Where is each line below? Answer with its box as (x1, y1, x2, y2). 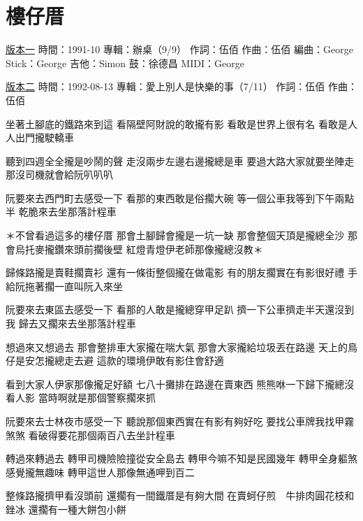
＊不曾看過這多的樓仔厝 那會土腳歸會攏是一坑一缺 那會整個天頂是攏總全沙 (6, 228, 345, 243)
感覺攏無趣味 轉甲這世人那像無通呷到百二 (6, 464, 195, 479)
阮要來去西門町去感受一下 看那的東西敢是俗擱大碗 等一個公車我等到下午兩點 (6, 190, 355, 205)
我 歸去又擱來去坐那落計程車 (6, 316, 136, 331)
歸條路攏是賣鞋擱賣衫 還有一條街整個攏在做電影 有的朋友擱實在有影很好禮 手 (6, 265, 357, 280)
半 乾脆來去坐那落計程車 (6, 204, 117, 219)
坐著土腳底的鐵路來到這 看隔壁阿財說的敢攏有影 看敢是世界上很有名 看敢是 (6, 116, 348, 131)
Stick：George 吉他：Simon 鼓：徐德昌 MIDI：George (6, 55, 244, 70)
